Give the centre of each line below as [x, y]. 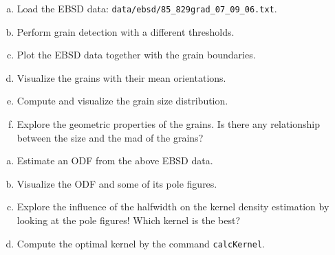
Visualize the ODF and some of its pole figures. [117, 183]
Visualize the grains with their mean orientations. [121, 77]
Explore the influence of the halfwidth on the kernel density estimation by [173, 207]
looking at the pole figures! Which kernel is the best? [129, 220]
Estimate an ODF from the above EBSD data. [115, 160]
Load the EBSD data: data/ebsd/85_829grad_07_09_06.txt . [147, 8]
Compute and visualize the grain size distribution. [122, 101]
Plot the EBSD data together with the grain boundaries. [136, 55]
